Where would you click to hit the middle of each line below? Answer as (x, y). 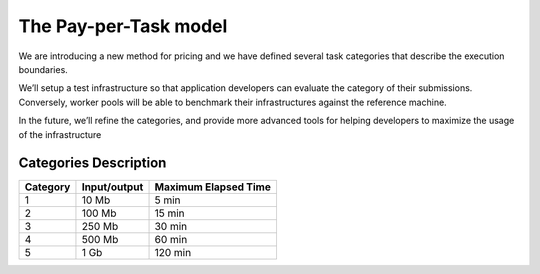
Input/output (112, 187)
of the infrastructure (60, 134)
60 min (171, 240)
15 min (169, 213)
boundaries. (43, 69)
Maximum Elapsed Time (213, 187)
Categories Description (92, 163)
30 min (171, 227)
